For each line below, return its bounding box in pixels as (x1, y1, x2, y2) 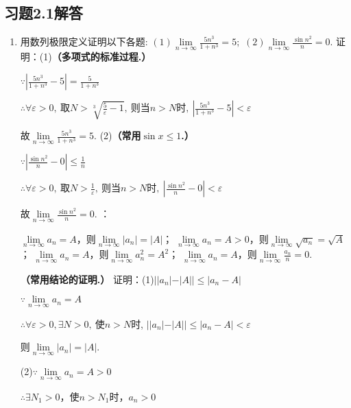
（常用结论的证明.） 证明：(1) (20, 272, 154, 286)
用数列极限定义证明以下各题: (20, 34, 148, 49)
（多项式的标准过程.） (51, 49, 152, 64)
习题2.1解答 (4, 2, 83, 23)
